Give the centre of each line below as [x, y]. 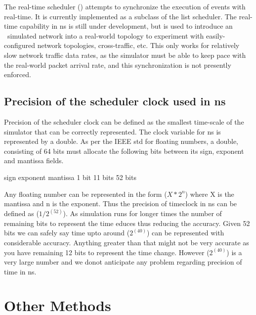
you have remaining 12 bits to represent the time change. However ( [107, 252]
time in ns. [20, 271]
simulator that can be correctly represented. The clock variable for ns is [112, 131]
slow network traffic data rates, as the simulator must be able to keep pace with [125, 55]
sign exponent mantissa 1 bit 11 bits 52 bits [70, 177]
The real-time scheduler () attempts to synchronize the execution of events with [125, 6]
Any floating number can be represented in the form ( [85, 194]
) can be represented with [185, 233]
